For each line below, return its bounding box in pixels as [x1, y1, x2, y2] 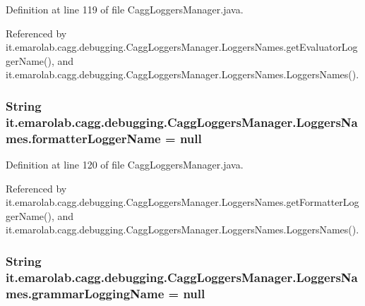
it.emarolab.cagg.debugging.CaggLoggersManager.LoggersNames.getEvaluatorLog [6, 39, 358, 54]
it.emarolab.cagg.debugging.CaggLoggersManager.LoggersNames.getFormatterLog [6, 195, 359, 209]
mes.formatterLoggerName [6, 129, 161, 147]
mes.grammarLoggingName [6, 284, 164, 302]
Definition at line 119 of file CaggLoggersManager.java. [6, 2, 244, 16]
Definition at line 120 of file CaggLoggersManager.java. [6, 157, 244, 172]
